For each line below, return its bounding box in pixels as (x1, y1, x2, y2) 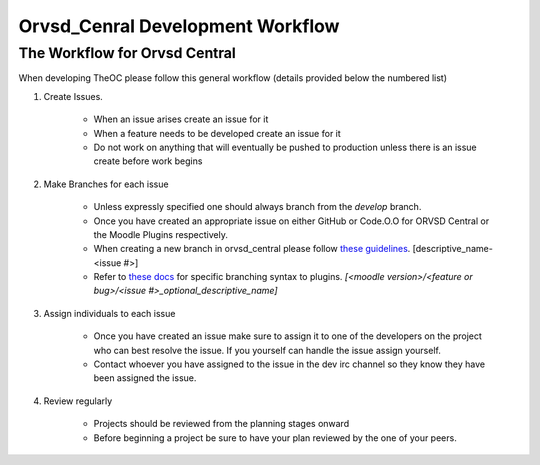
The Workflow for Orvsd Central (18, 44, 237, 62)
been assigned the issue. (93, 372, 197, 384)
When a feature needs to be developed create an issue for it (93, 127, 342, 139)
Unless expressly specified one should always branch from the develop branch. (93, 201, 422, 213)
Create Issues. (43, 90, 104, 102)
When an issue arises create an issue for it (93, 113, 269, 125)
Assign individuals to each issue (43, 307, 176, 319)
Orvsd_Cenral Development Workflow (18, 15, 340, 37)
